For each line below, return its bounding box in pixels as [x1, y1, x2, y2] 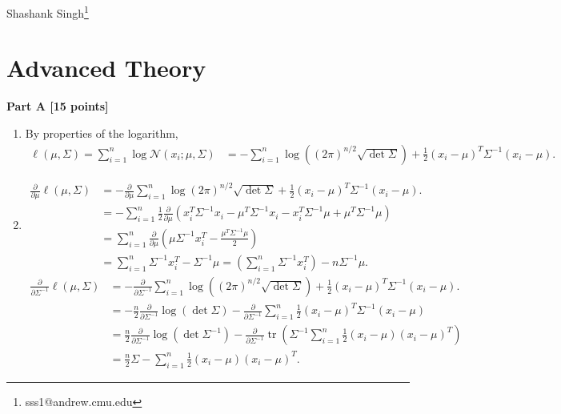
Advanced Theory [6, 51, 206, 84]
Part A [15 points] [6, 98, 109, 115]
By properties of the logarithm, [25, 124, 178, 141]
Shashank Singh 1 [6, 2, 89, 21]
